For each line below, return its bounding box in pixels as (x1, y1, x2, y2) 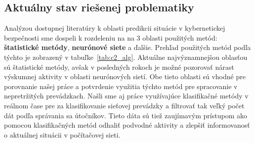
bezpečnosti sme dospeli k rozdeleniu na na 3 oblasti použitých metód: (4, 32, 217, 43)
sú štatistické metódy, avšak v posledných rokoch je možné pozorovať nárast (4, 61, 234, 72)
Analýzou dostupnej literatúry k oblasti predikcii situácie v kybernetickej (4, 23, 225, 33)
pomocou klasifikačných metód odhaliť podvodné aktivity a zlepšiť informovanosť (4, 120, 250, 130)
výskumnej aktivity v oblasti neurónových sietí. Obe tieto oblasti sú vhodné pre (4, 71, 246, 82)
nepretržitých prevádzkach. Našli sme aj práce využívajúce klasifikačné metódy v (4, 91, 249, 101)
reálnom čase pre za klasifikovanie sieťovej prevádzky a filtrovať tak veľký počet (4, 100, 245, 110)
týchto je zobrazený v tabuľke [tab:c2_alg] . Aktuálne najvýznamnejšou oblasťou (4, 51, 248, 62)
